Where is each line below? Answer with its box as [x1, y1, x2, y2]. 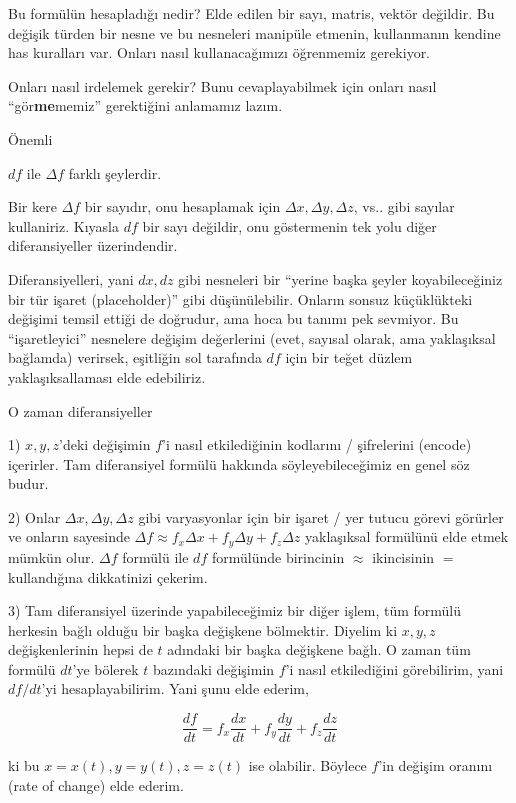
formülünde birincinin [211, 546, 345, 567]
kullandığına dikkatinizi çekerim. [8, 566, 208, 587]
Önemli [8, 128, 53, 149]
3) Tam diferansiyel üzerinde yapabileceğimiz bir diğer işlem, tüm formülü [8, 600, 462, 621]
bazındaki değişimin [153, 658, 275, 679]
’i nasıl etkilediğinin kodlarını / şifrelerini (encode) [162, 434, 472, 455]
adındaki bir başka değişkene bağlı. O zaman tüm [167, 639, 471, 660]
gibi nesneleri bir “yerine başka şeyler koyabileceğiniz [178, 268, 503, 289]
